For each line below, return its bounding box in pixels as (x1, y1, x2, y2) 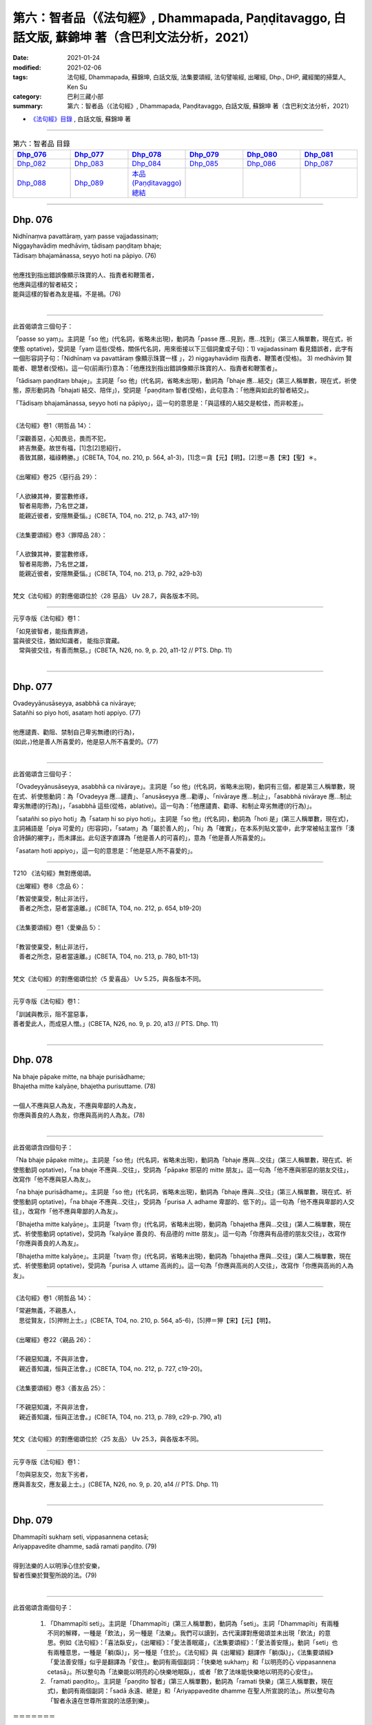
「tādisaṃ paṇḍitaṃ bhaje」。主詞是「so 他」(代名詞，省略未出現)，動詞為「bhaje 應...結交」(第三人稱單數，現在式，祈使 (12, 377, 358, 385)
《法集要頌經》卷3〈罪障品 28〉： (12, 531, 107, 539)
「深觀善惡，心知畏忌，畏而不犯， (12, 434, 110, 442)
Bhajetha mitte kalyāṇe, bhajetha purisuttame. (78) (12, 1082, 156, 1090)
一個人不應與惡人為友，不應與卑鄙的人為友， (12, 1101, 140, 1110)
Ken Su (67, 83, 87, 91)
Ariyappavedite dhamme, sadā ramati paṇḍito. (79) (12, 1542, 157, 1550)
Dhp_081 (304, 150, 333, 159)
